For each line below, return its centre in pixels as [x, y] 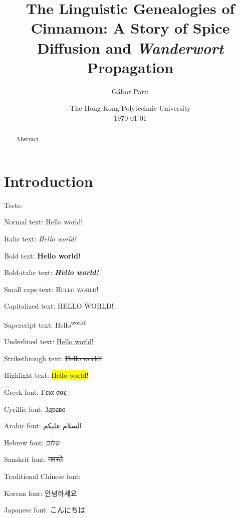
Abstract [27, 139]
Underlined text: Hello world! [49, 341]
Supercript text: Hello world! [45, 324]
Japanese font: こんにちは [45, 510]
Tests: [13, 205]
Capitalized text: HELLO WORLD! [59, 306]
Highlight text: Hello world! [46, 375]
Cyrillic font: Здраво [35, 409]
